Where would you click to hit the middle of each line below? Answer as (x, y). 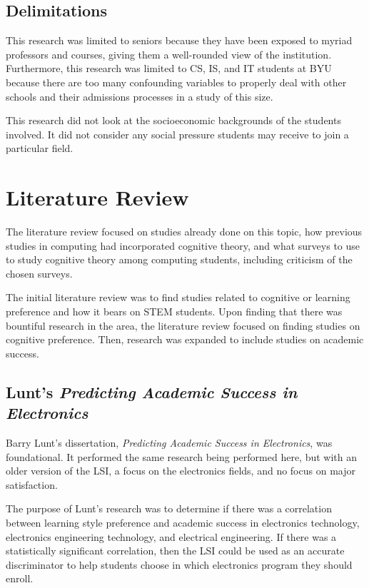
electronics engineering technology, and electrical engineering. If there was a (171, 536)
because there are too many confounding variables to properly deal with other (176, 82)
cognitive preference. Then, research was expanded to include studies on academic (185, 339)
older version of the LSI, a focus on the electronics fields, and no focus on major (181, 471)
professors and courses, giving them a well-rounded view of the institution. (169, 54)
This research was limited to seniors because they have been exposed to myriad (179, 40)
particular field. (40, 148)
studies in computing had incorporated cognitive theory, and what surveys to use (183, 245)
